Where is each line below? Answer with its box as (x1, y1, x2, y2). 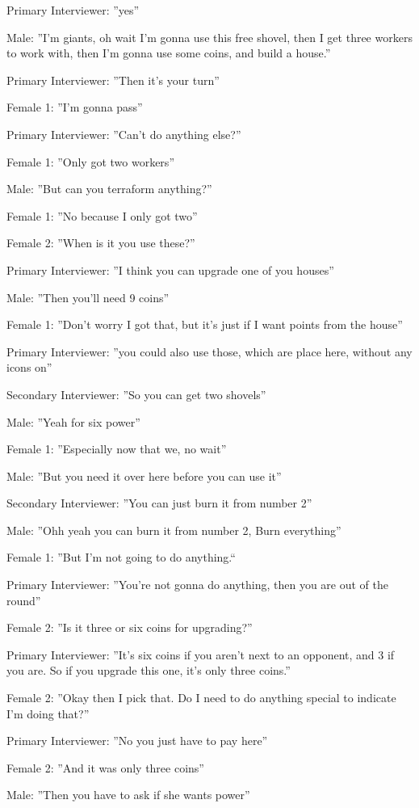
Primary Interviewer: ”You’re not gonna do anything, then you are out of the (6, 576, 388, 593)
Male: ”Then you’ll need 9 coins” (6, 288, 170, 305)
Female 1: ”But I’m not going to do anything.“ (6, 549, 236, 566)
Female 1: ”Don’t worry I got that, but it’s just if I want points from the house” (6, 316, 403, 333)
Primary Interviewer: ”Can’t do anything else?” (6, 125, 241, 142)
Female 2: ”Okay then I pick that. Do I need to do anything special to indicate (6, 689, 396, 706)
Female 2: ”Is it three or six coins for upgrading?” (6, 619, 253, 636)
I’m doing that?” (6, 705, 90, 722)
